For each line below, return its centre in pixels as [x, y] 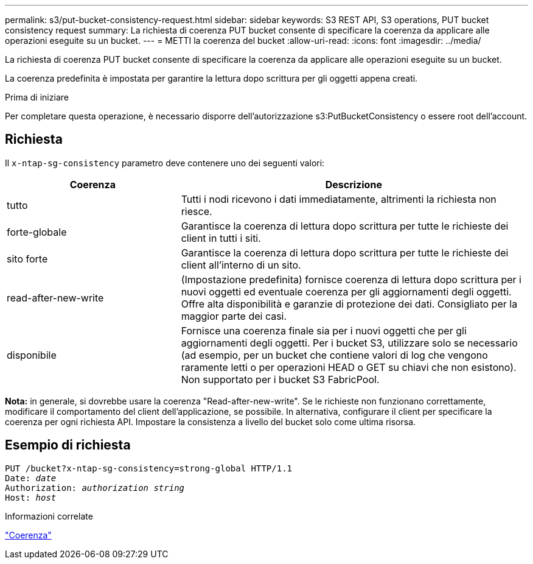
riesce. [197, 211]
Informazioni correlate [49, 516]
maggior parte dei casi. [234, 316]
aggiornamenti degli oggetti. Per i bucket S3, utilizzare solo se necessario [349, 343]
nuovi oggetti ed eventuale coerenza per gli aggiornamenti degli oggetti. [346, 291]
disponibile [32, 355]
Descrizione [354, 184]
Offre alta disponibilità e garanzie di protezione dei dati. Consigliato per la [349, 304]
